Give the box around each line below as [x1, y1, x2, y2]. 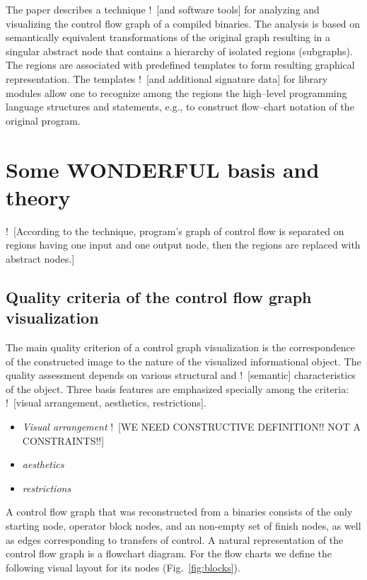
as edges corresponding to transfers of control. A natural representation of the [6, 532, 344, 547]
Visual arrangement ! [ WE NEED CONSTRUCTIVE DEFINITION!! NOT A [22, 419, 361, 433]
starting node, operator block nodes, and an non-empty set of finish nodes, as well [6, 518, 361, 533]
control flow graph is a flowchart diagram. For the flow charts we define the [6, 546, 332, 561]
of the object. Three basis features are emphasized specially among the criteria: [6, 381, 349, 396]
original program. [6, 113, 81, 127]
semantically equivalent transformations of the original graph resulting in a [6, 30, 331, 45]
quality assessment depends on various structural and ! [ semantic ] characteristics [6, 368, 356, 382]
